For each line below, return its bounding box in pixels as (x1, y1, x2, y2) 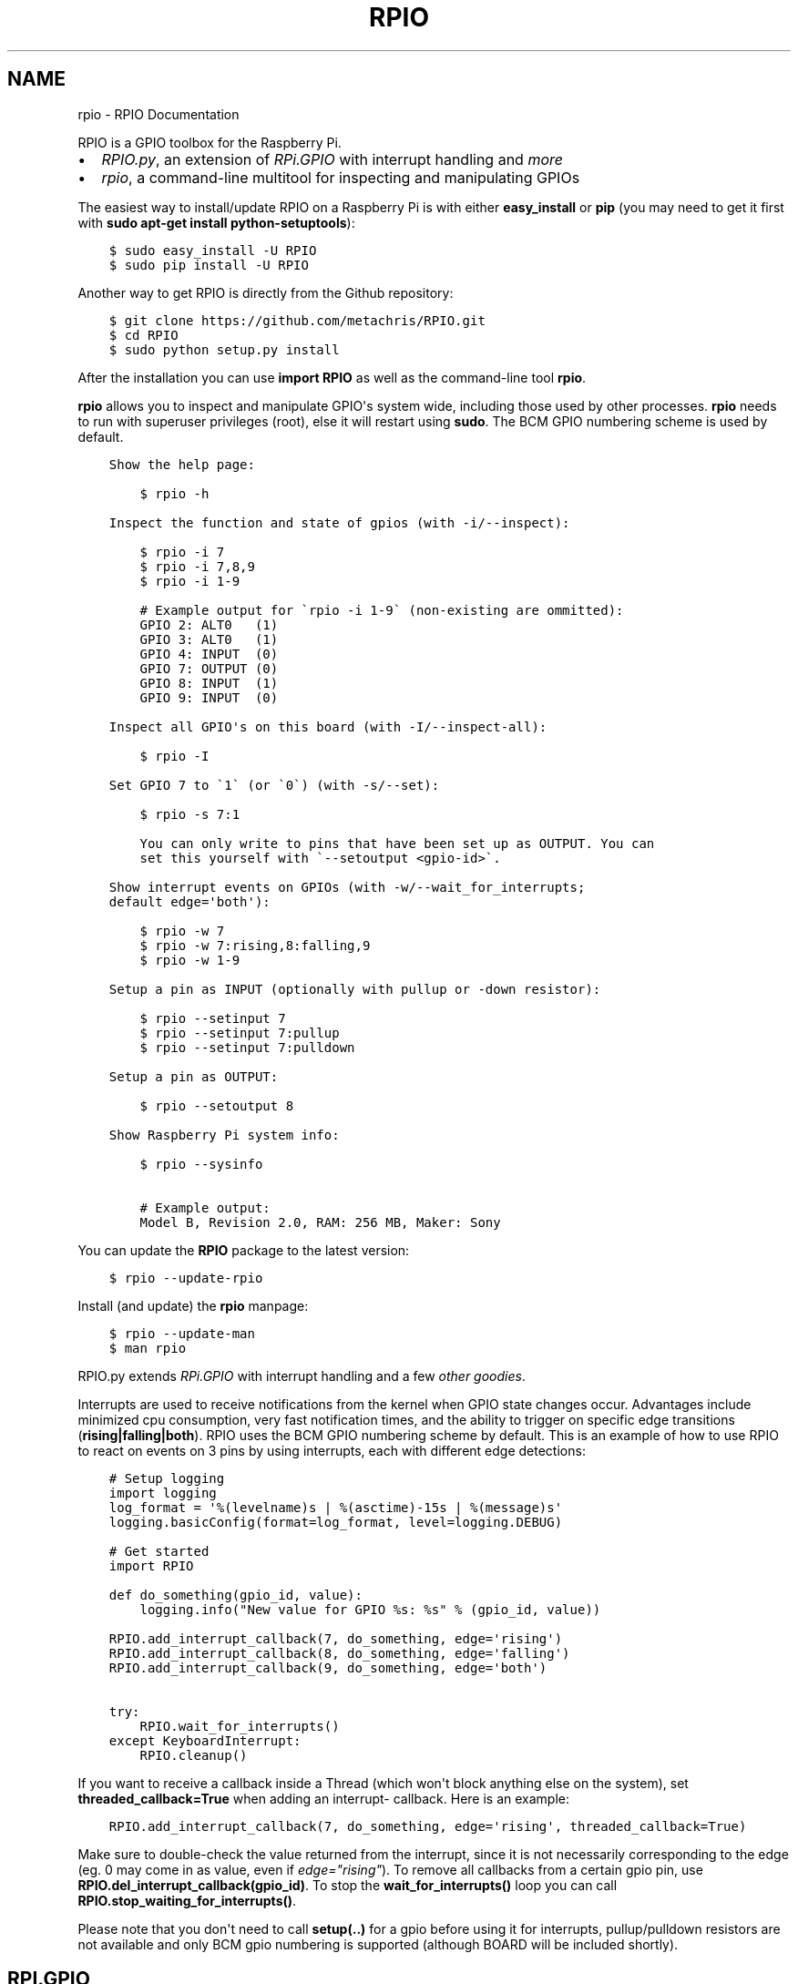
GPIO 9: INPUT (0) (139, 690, 279, 705)
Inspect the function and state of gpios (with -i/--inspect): (108, 515, 570, 530)
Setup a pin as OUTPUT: (108, 1069, 279, 1084)
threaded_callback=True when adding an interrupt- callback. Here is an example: (77, 1790, 569, 1806)
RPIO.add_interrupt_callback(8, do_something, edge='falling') (108, 1645, 570, 1661)
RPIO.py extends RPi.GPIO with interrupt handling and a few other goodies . (77, 1367, 526, 1384)
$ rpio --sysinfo (139, 1156, 263, 1171)
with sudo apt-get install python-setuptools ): (77, 214, 355, 230)
